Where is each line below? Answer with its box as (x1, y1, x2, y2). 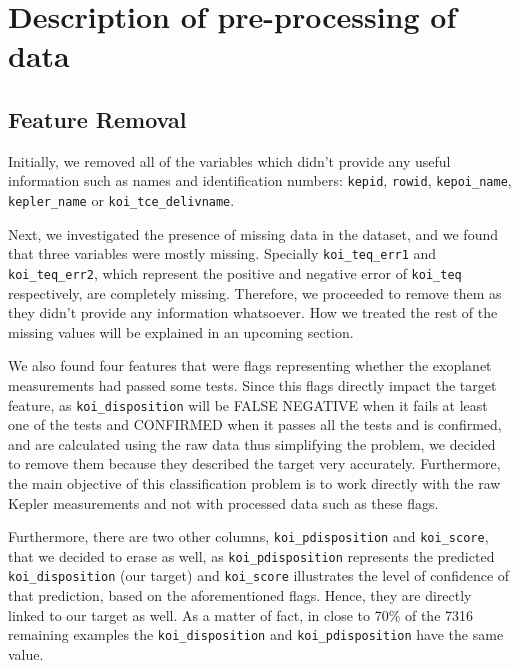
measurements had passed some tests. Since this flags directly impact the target (8, 374, 497, 395)
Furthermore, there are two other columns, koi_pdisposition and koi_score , (8, 526, 489, 547)
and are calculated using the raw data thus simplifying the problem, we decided (8, 433, 496, 454)
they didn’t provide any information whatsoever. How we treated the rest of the (8, 302, 498, 323)
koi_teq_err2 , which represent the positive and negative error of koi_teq (8, 262, 462, 283)
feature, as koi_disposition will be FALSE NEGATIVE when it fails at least (8, 394, 488, 415)
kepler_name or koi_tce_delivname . (8, 190, 235, 211)
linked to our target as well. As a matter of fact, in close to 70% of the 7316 (8, 604, 474, 625)
